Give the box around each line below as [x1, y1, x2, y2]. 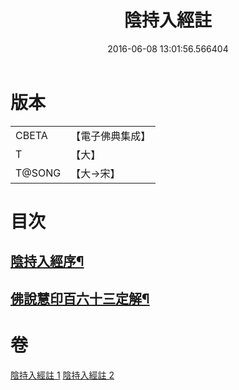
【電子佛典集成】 [70, 129, 152, 143]
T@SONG [15, 166, 62, 180]
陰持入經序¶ [10, 253, 85, 270]
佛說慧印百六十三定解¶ [10, 290, 150, 307]
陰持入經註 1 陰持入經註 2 [10, 369, 115, 381]
